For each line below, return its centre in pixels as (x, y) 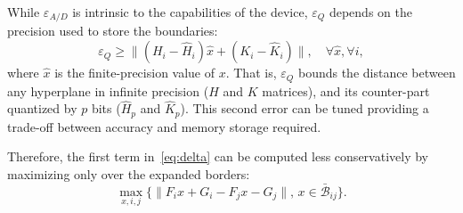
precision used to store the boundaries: (113, 31)
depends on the (370, 12)
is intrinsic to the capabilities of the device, (190, 12)
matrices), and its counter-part (346, 90)
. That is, (251, 73)
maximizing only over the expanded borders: (129, 173)
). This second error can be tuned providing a (305, 108)
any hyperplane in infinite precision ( (108, 90)
